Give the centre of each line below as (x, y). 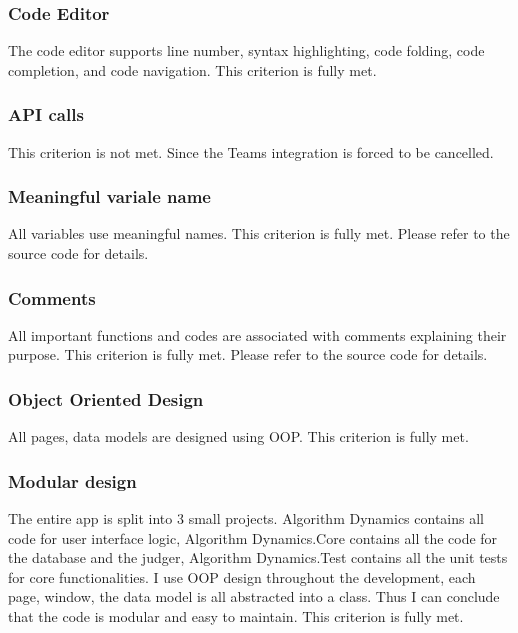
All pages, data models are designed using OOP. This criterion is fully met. (238, 436)
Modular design (72, 480)
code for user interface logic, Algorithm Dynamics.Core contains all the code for (253, 537)
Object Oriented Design (106, 398)
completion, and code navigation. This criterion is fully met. (192, 69)
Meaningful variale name (109, 196)
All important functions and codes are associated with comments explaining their (257, 334)
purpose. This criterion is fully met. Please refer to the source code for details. (248, 354)
